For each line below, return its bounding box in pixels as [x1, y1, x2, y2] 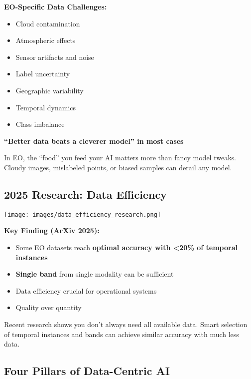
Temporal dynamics [15, 102, 76, 112]
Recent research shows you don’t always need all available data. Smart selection [4, 319, 248, 329]
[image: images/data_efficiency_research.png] [4, 211, 161, 218]
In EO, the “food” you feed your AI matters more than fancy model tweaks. [4, 152, 236, 163]
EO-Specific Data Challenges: [4, 1, 107, 11]
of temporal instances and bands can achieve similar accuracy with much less [4, 329, 239, 339]
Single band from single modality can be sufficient [15, 269, 174, 279]
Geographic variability [15, 85, 84, 95]
